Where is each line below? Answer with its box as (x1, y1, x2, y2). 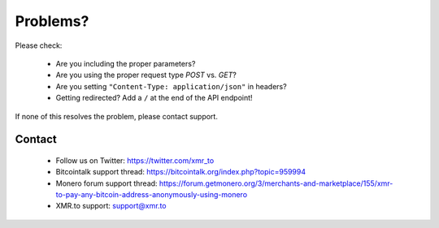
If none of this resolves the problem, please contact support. (15, 111, 219, 121)
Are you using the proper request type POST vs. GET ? (55, 70, 237, 80)
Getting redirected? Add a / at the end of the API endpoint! (55, 93, 253, 103)
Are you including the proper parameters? (55, 58, 196, 68)
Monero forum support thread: (55, 179, 158, 188)
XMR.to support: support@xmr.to (55, 201, 167, 211)
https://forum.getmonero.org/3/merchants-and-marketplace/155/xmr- (159, 179, 393, 188)
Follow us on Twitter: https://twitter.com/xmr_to (55, 155, 215, 166)
